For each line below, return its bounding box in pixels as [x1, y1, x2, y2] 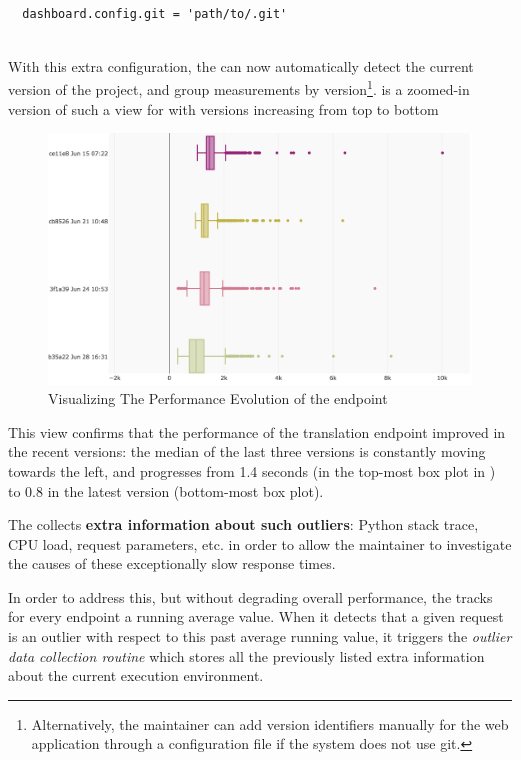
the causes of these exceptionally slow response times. [8, 553, 336, 574]
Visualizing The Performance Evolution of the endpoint [48, 388, 388, 409]
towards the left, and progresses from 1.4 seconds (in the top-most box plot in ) [8, 460, 496, 481]
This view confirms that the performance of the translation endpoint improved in [8, 421, 506, 442]
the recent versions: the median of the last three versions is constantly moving [8, 441, 486, 462]
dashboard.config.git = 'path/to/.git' [22, 6, 288, 21]
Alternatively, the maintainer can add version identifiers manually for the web [31, 713, 509, 734]
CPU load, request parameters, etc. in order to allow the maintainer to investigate [8, 533, 512, 554]
